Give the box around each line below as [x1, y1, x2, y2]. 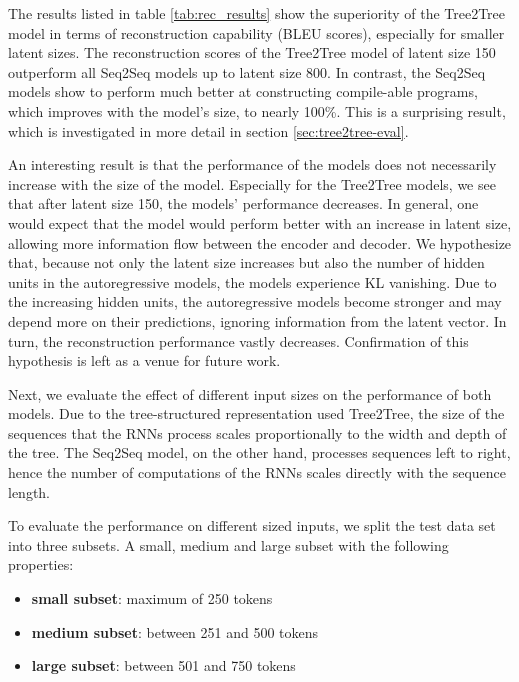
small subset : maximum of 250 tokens [31, 588, 273, 609]
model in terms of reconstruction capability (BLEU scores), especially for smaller [8, 22, 505, 43]
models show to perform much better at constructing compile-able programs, [8, 81, 478, 102]
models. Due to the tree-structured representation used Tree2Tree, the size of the [8, 403, 505, 424]
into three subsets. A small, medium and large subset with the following [8, 534, 449, 555]
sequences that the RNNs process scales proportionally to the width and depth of [8, 422, 507, 443]
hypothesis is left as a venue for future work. [8, 350, 281, 371]
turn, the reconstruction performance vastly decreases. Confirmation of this [8, 330, 469, 351]
